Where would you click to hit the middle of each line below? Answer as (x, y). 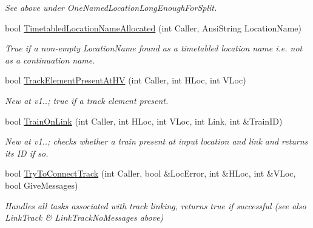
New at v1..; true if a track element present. (87, 100)
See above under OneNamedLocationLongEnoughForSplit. (111, 7)
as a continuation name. (50, 60)
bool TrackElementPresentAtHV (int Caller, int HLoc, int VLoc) (126, 80)
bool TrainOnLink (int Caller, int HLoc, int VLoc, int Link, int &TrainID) (144, 121)
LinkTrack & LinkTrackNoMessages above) (84, 217)
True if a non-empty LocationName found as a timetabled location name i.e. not (154, 48)
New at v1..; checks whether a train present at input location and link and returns (156, 141)
